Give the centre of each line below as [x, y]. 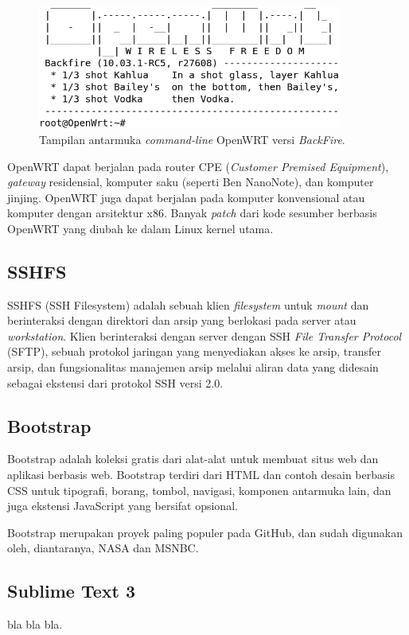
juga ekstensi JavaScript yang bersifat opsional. [123, 506]
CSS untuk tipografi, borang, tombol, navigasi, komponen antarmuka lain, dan [199, 490]
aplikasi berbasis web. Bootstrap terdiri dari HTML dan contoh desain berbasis [201, 475]
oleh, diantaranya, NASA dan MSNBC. [103, 548]
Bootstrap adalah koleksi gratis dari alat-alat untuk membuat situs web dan [193, 459]
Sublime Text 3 [71, 591]
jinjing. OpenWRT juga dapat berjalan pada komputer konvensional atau [186, 197]
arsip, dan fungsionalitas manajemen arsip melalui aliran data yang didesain [193, 367]
